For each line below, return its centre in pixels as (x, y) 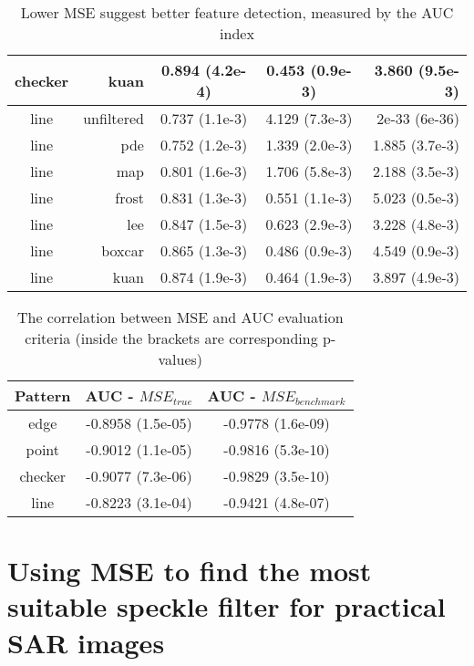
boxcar (123, 250)
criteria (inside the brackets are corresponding (171, 338)
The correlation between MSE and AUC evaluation (180, 317)
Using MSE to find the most (190, 571)
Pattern (43, 395)
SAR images (86, 642)
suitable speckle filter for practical (227, 606)
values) (180, 359)
